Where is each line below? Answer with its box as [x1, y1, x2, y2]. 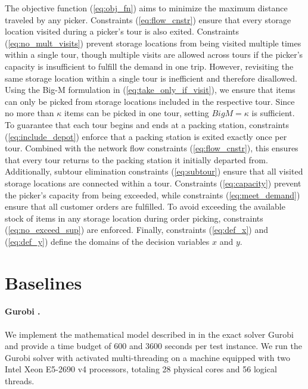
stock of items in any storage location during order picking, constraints [5, 211, 263, 224]
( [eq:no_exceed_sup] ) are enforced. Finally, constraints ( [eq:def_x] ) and [5, 223, 269, 236]
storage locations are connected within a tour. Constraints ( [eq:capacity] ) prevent [5, 176, 301, 189]
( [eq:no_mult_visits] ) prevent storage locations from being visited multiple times [5, 36, 301, 49]
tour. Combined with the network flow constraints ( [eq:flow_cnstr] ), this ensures [5, 142, 298, 154]
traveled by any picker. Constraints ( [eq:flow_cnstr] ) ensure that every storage [5, 13, 291, 26]
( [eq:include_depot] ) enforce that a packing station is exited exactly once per [5, 130, 287, 142]
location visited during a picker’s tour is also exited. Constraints [5, 25, 239, 38]
